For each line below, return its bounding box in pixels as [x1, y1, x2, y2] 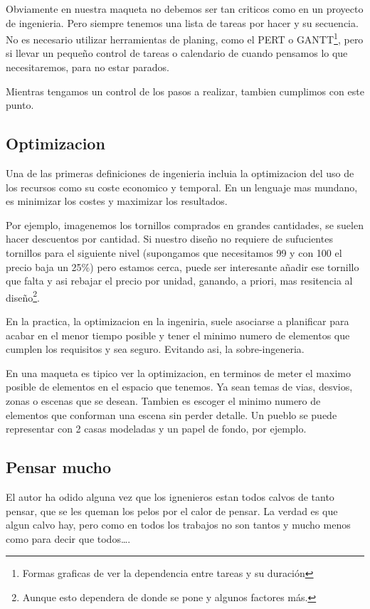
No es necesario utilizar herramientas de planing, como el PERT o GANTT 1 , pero [6, 30, 364, 46]
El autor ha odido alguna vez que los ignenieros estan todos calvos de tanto [6, 489, 334, 504]
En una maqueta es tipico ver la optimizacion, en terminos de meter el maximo [6, 365, 351, 380]
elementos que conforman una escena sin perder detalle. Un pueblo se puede [6, 407, 337, 422]
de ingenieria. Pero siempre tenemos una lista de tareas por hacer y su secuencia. [6, 15, 359, 30]
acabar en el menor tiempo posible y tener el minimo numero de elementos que [6, 327, 350, 342]
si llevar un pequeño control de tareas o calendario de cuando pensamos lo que [6, 46, 348, 60]
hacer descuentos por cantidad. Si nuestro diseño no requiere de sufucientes [6, 231, 333, 246]
